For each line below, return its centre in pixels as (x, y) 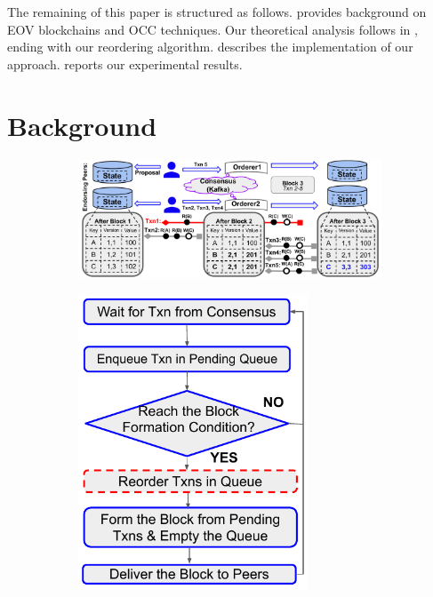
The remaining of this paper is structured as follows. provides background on (217, 12)
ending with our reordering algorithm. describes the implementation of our (210, 47)
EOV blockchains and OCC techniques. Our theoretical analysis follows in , (212, 29)
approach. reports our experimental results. (125, 64)
